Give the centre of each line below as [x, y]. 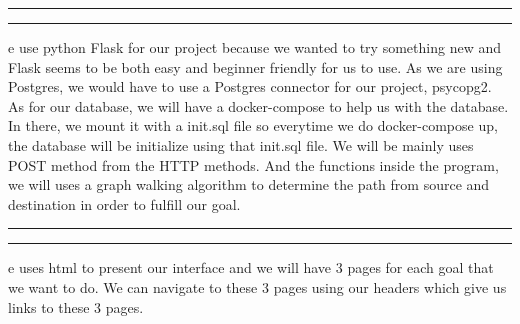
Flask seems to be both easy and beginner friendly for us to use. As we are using [255, 66]
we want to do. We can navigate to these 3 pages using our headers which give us [257, 286]
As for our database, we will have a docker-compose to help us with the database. [258, 105]
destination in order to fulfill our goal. [124, 203]
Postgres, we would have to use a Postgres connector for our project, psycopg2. [250, 86]
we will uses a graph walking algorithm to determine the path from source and [249, 184]
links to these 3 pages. [76, 306]
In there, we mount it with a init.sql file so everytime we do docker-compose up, [253, 125]
